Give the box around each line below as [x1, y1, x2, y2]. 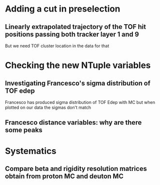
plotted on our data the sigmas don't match [5, 105, 91, 110]
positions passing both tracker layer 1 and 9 [5, 30, 139, 38]
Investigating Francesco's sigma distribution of [5, 79, 151, 87]
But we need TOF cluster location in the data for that [5, 43, 110, 49]
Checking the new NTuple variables [5, 60, 151, 71]
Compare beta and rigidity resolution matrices [5, 164, 147, 172]
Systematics [5, 145, 57, 157]
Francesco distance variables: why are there [5, 118, 142, 127]
